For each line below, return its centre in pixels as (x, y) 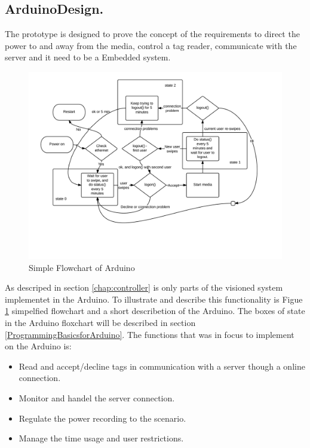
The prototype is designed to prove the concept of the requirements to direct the (152, 34)
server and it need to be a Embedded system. (88, 57)
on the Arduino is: (38, 346)
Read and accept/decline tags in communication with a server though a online (162, 366)
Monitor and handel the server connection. (97, 397)
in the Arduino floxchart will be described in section (100, 322)
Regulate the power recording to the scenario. (102, 418)
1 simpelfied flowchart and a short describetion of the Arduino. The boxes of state (155, 311)
